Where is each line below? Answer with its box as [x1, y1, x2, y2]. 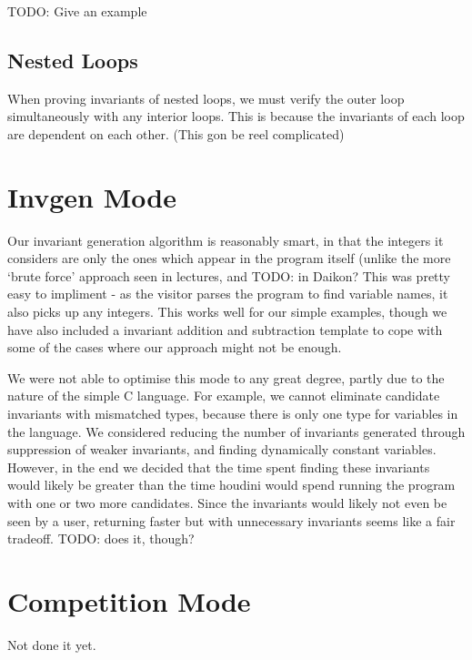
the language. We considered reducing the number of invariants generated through [7, 421, 466, 441]
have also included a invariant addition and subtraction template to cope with [7, 320, 443, 339]
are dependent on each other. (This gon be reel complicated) [7, 124, 345, 143]
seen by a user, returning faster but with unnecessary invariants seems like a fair [7, 511, 456, 530]
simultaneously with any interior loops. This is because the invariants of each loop [7, 107, 465, 126]
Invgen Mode [7, 178, 176, 215]
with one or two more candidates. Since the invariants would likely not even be [7, 493, 447, 513]
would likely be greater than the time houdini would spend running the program [7, 475, 456, 494]
